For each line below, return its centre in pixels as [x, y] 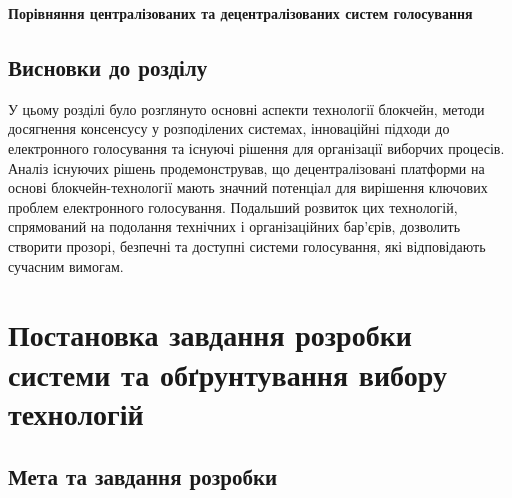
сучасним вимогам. [66, 265]
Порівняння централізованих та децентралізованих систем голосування [240, 13]
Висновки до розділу [108, 66]
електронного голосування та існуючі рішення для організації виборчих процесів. [256, 147]
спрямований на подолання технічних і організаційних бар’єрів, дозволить [234, 226]
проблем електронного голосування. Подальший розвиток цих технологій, [233, 206]
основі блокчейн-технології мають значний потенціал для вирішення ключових [248, 187]
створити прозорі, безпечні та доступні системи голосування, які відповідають [247, 245]
